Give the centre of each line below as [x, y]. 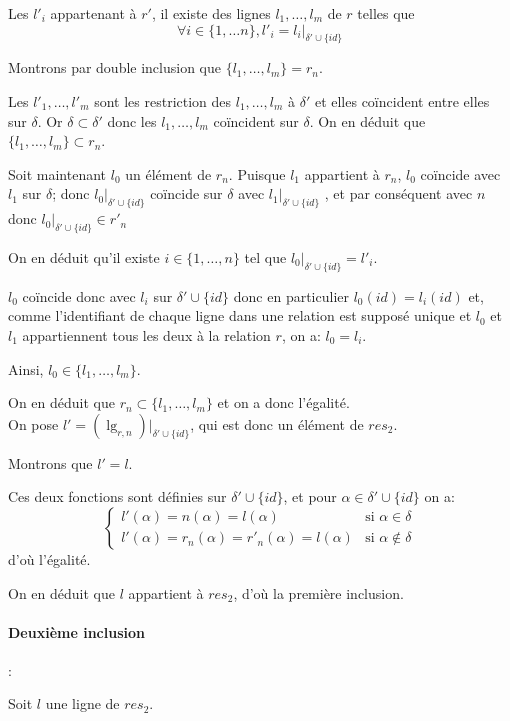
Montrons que [50, 462]
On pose [33, 423]
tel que [265, 256]
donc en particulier [291, 295]
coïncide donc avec [79, 295]
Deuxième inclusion [76, 631]
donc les [132, 120]
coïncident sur [256, 120]
